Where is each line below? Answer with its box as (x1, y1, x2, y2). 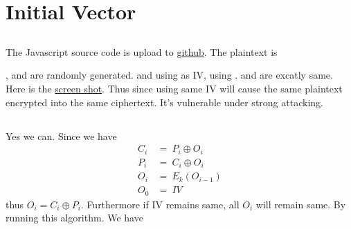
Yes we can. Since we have (6, 128, 117, 143)
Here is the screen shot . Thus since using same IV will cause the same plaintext (6, 81, 343, 95)
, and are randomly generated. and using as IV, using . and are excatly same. (6, 68, 333, 82)
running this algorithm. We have (6, 210, 143, 225)
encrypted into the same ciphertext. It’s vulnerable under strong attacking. (6, 94, 323, 109)
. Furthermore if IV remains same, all (80, 197, 240, 211)
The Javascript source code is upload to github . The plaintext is (6, 44, 278, 59)
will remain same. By (255, 197, 346, 211)
